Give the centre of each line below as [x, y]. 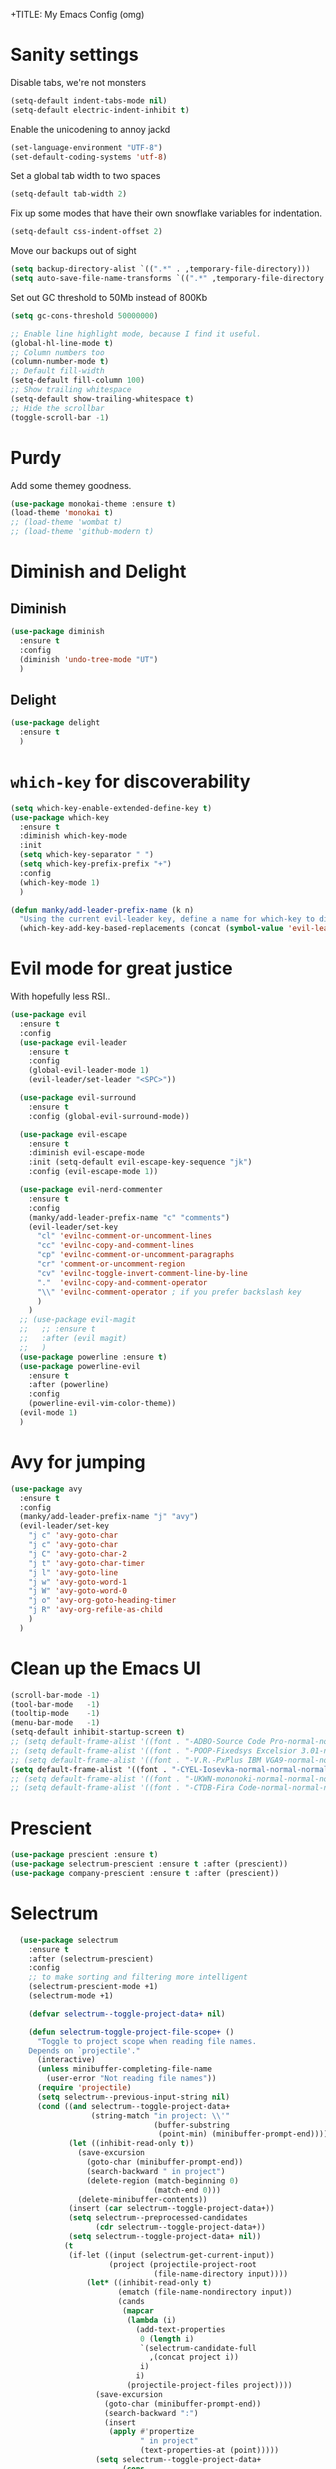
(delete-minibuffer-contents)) [142, 2199]
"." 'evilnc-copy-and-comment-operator [122, 1282]
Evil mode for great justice [121, 968]
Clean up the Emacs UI [106, 1668]
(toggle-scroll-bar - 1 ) [60, 417]
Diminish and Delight [98, 571]
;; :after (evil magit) [73, 1339]
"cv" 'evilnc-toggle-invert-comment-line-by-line [142, 1273]
